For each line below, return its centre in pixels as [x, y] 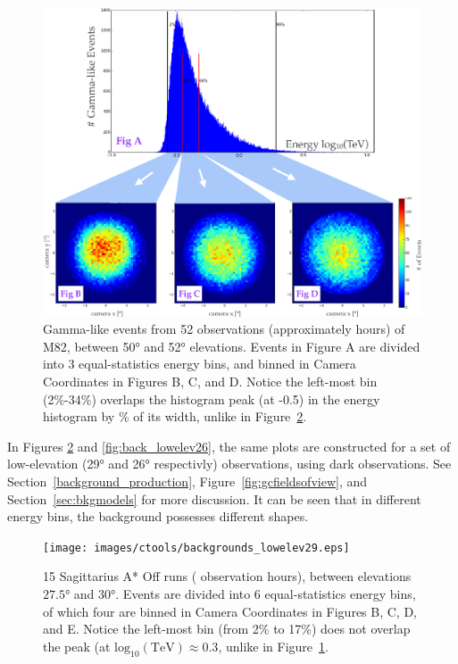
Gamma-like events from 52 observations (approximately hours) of [224, 329]
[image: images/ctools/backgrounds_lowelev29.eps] [196, 548]
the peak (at [77, 646]
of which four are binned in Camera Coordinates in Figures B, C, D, [230, 611]
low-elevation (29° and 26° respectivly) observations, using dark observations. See [229, 464]
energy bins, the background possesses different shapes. [158, 516]
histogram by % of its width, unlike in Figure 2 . [175, 416]
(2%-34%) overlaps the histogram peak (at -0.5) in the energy [212, 398]
